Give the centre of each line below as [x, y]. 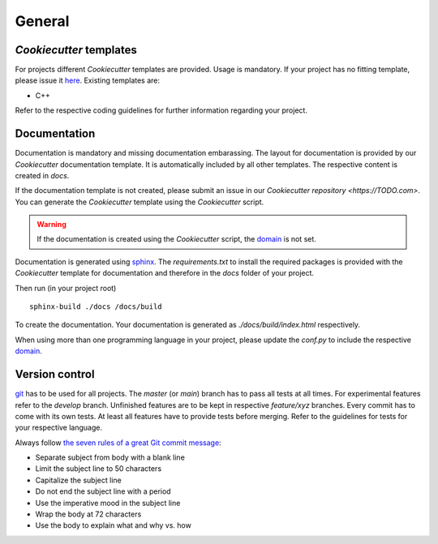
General [42, 21]
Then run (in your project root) [66, 288]
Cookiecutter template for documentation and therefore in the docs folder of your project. [165, 273]
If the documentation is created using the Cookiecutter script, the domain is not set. [176, 239]
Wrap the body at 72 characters [88, 514]
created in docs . [42, 175]
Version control [55, 374]
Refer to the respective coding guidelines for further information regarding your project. [161, 110]
